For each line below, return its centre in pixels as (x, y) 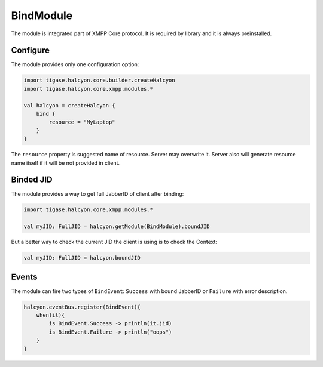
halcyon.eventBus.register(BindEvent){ (82, 307)
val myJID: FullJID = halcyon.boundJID (82, 258)
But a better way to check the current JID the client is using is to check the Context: (114, 242)
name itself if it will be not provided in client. (65, 163)
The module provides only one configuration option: (75, 64)
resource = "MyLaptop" (82, 122)
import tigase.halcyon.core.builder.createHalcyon (100, 80)
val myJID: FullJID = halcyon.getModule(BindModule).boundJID (117, 226)
